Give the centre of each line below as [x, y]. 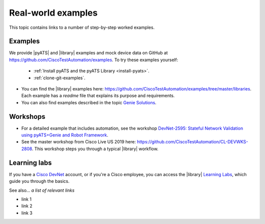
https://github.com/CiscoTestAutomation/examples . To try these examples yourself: [94, 60]
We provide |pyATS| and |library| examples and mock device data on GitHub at [88, 53]
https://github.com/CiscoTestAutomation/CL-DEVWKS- [192, 142]
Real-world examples [53, 13]
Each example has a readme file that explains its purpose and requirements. [98, 96]
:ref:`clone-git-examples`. [60, 78]
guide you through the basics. [39, 181]
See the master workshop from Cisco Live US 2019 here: [79, 142]
